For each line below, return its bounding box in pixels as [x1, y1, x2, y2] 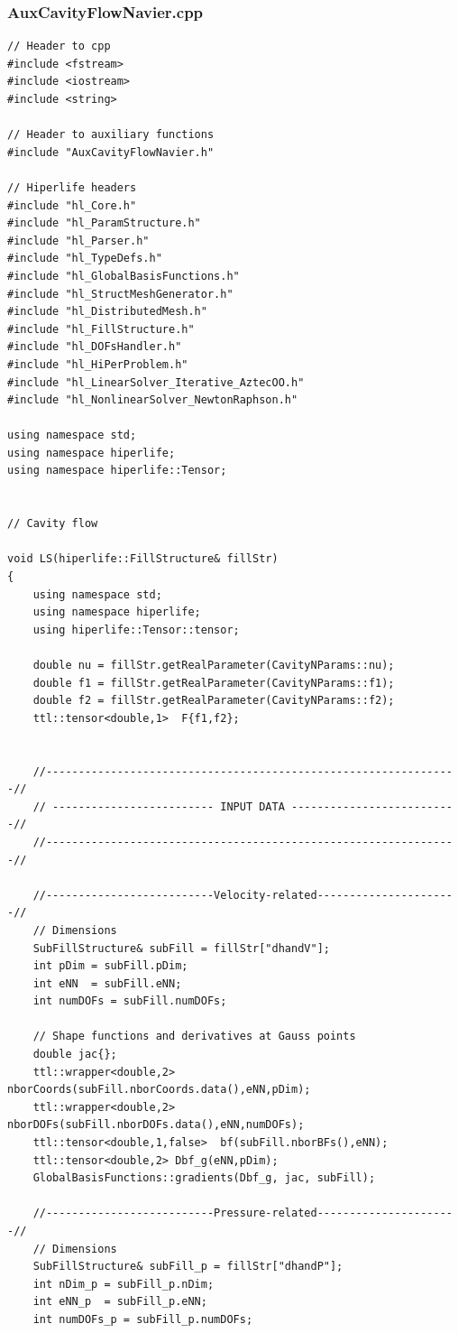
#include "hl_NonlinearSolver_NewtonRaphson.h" [7, 393, 298, 407]
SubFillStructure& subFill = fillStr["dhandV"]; [32, 941, 330, 955]
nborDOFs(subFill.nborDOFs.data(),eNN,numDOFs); [7, 1118, 305, 1132]
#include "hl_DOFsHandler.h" [7, 340, 182, 354]
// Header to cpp [7, 40, 111, 53]
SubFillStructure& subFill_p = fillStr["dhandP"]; [32, 1260, 343, 1273]
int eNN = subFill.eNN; [32, 977, 182, 990]
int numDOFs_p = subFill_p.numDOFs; [32, 1312, 253, 1326]
